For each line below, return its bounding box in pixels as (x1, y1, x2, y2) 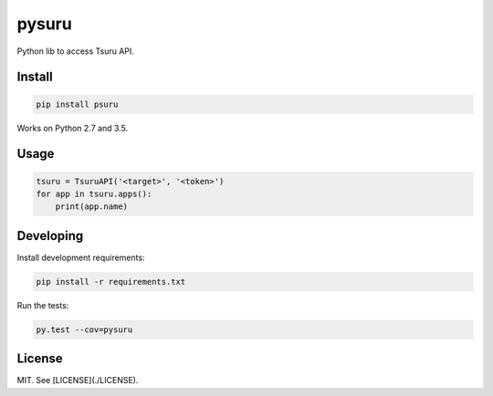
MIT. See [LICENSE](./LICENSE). (16, 375, 139, 386)
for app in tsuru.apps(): (36, 188, 152, 199)
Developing (16, 228, 84, 244)
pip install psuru (36, 99, 119, 109)
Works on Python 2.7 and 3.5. (16, 122, 129, 133)
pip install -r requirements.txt (36, 276, 186, 287)
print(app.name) (55, 202, 128, 212)
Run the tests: (16, 299, 69, 310)
